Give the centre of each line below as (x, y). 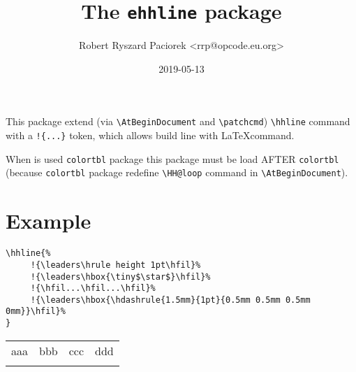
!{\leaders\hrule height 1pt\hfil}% (116, 265)
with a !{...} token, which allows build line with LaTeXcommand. (150, 135)
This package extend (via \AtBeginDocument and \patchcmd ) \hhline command (178, 121)
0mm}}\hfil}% (36, 312)
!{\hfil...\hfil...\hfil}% (93, 288)
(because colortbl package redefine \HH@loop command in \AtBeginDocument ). (177, 172)
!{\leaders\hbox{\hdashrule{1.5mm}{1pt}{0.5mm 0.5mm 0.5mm (170, 300)
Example (49, 221)
